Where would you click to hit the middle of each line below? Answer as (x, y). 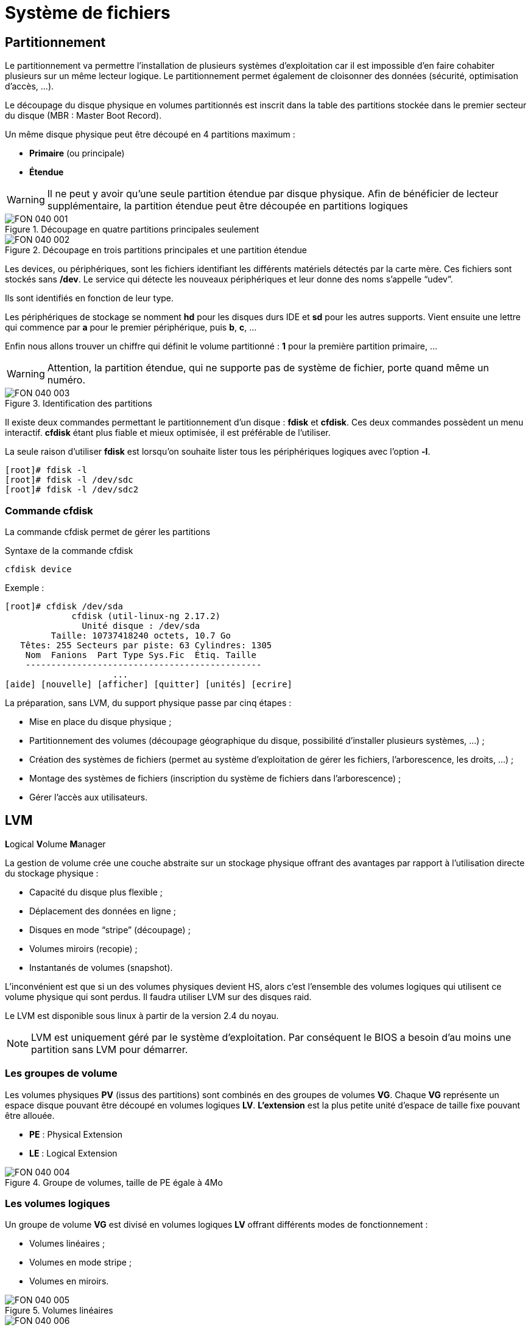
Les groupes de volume (61, 1073)
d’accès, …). (30, 86)
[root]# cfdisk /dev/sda (64, 606)
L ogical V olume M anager (55, 844)
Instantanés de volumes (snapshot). (101, 967)
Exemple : (25, 587)
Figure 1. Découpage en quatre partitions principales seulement (132, 229)
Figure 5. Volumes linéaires (59, 1311)
